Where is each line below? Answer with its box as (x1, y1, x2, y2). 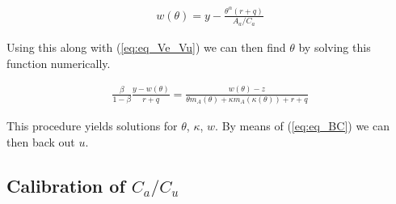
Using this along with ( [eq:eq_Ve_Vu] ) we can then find (6, 39, 286, 56)
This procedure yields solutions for (6, 117, 178, 134)
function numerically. (6, 54, 111, 71)
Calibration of (6, 172, 125, 198)
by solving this (298, 39, 371, 56)
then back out (6, 133, 75, 150)
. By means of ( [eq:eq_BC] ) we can (215, 117, 390, 134)
